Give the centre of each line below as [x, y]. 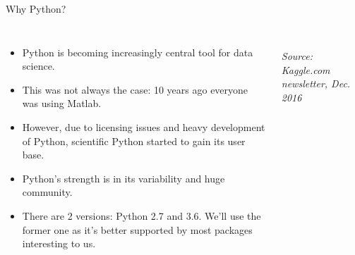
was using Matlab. [62, 103]
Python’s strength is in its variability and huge [124, 178]
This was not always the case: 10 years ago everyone [135, 89]
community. [47, 192]
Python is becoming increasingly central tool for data [138, 52]
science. [38, 66]
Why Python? [36, 8]
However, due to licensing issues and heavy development [144, 126]
